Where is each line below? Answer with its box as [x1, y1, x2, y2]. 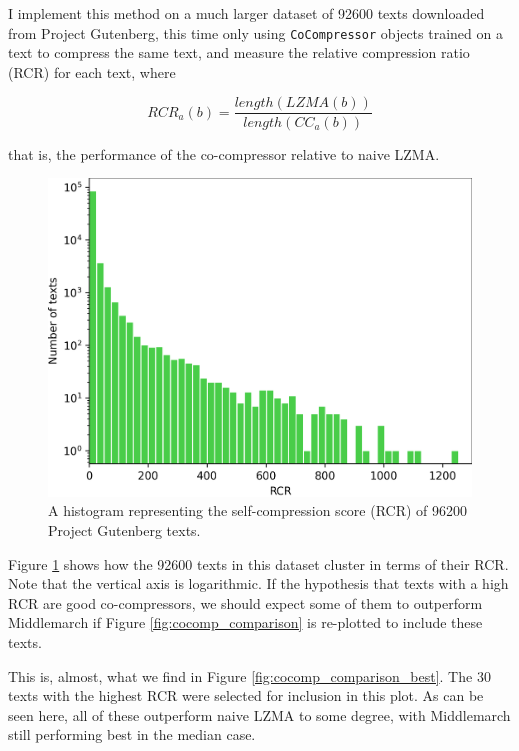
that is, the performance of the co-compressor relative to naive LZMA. [8, 143, 440, 164]
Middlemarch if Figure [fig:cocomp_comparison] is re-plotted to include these [8, 612, 483, 633]
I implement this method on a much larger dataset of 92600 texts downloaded [8, 3, 485, 23]
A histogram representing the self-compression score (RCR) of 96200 [48, 500, 468, 521]
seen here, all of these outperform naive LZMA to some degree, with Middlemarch [8, 704, 511, 725]
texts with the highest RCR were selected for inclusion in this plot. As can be [8, 685, 484, 706]
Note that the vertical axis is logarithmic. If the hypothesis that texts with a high [8, 573, 509, 594]
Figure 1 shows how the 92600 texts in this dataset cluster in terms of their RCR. [8, 553, 509, 574]
